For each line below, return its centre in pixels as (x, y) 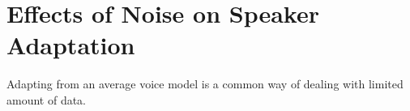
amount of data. (47, 99)
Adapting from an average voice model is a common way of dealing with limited (205, 84)
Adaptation (71, 45)
